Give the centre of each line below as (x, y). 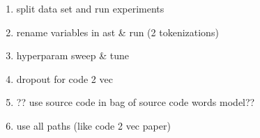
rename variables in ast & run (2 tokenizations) (117, 32)
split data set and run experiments (90, 8)
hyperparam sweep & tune (72, 55)
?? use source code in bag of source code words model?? (136, 102)
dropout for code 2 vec (64, 78)
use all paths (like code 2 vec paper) (93, 125)
